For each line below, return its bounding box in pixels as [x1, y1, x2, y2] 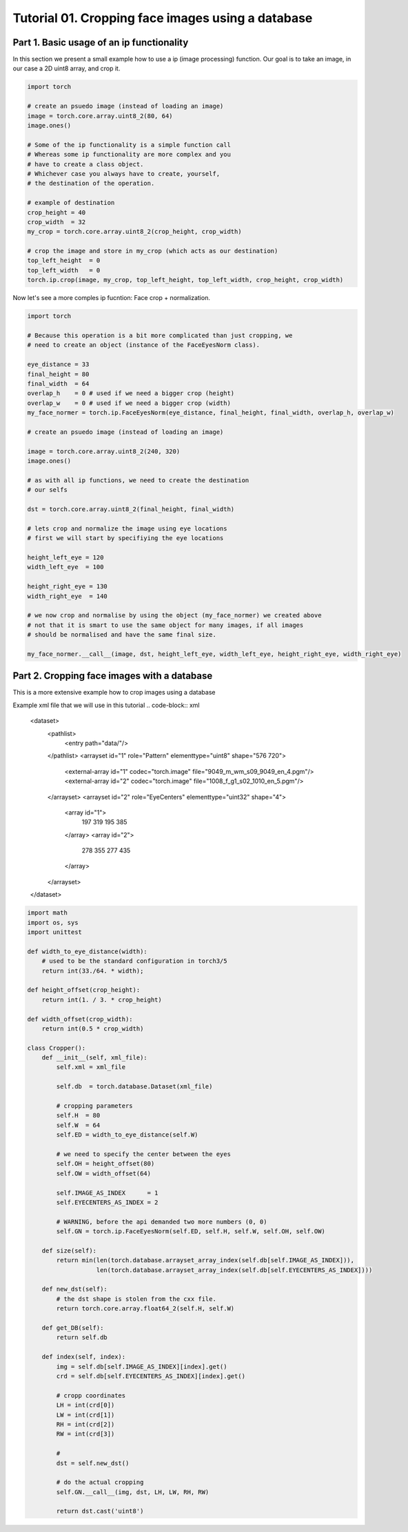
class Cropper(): [27, 1044, 86, 1052]
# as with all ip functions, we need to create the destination [27, 476, 249, 484]
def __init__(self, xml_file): [41, 1054, 147, 1062]
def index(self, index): [41, 1353, 126, 1361]
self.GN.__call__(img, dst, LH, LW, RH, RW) [56, 1488, 210, 1496]
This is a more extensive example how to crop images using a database [12, 688, 216, 697]
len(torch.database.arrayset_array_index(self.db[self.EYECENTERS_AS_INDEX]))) [96, 1266, 373, 1274]
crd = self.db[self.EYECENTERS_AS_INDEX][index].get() [56, 1372, 246, 1380]
